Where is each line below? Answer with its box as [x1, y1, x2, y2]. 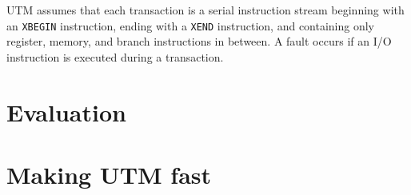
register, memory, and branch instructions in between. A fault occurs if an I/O [6, 33, 392, 50]
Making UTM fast [6, 158, 212, 190]
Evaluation [6, 95, 126, 128]
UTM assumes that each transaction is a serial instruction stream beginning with [6, 2, 405, 18]
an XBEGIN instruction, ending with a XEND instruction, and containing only [6, 17, 375, 34]
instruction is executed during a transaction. [6, 48, 224, 65]
